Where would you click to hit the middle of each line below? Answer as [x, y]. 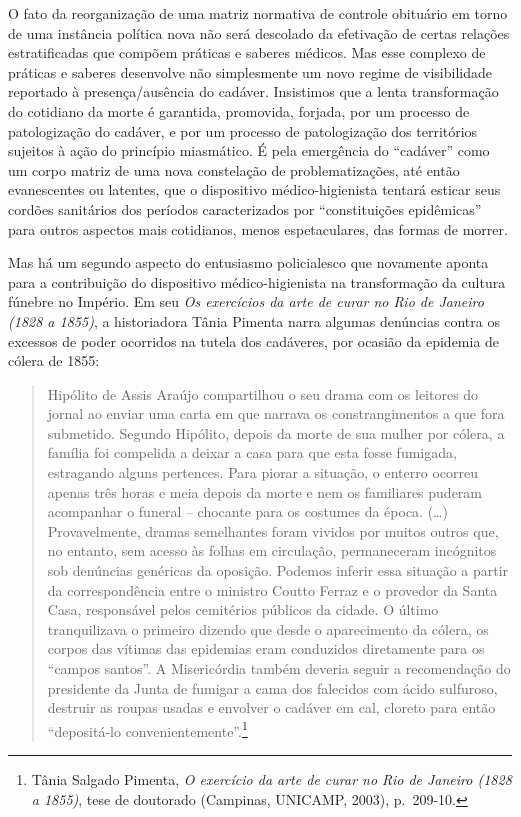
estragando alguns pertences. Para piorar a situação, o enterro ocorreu [262, 472]
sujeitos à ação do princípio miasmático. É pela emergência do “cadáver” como [249, 150]
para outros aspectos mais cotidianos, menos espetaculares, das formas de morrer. [258, 228]
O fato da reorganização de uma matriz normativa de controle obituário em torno [258, 13]
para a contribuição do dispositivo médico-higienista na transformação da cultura [257, 281]
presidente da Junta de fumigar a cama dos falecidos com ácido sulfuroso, [272, 687]
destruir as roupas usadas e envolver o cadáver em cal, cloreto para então [271, 707]
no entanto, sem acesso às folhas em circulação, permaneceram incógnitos [272, 550]
